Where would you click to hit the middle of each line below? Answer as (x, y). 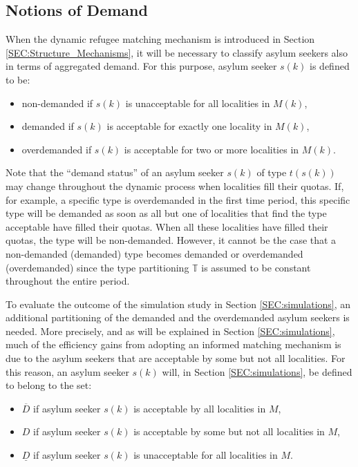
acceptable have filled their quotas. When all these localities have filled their (167, 226)
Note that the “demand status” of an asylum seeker (115, 172)
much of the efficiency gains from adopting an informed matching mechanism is (173, 344)
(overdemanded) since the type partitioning (97, 267)
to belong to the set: (49, 385)
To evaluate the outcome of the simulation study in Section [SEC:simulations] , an (178, 304)
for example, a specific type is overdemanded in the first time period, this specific (178, 199)
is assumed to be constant (256, 267)
